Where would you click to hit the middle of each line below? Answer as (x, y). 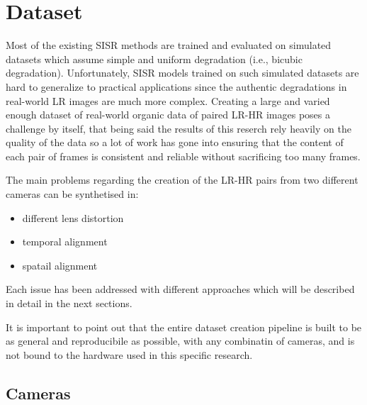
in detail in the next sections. (69, 303)
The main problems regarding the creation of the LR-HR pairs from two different (182, 180)
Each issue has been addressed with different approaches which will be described (180, 289)
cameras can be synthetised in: (72, 194)
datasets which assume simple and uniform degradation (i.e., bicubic (154, 59)
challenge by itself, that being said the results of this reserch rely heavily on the (179, 128)
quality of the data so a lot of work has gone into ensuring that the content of (175, 142)
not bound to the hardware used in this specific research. (129, 354)
